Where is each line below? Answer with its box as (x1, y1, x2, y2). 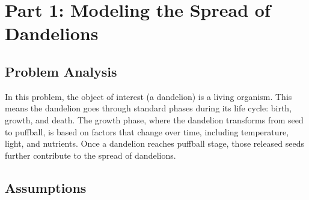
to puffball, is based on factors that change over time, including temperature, (5, 125, 289, 138)
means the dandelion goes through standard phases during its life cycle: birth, (5, 102, 292, 114)
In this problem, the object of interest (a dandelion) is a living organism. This (5, 90, 292, 102)
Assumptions (5, 178, 87, 196)
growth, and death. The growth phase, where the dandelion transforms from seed (5, 113, 304, 126)
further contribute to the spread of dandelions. (5, 149, 176, 161)
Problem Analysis (5, 62, 117, 80)
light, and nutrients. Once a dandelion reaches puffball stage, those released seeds (5, 137, 305, 150)
